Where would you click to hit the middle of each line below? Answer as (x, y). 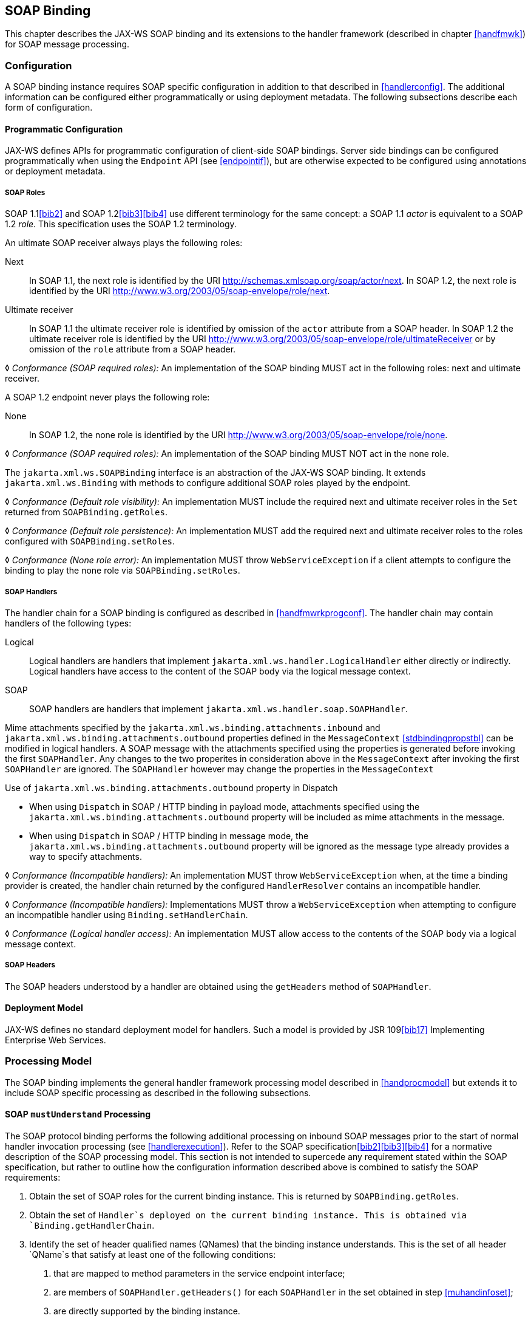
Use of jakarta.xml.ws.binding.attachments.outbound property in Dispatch (171, 787)
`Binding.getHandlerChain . (92, 1225)
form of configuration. (49, 108)
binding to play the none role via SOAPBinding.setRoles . (123, 571)
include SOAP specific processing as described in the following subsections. (158, 1093)
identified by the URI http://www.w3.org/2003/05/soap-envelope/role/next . (180, 291)
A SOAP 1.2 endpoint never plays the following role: (107, 397)
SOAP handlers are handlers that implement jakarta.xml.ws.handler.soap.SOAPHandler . (219, 709)
